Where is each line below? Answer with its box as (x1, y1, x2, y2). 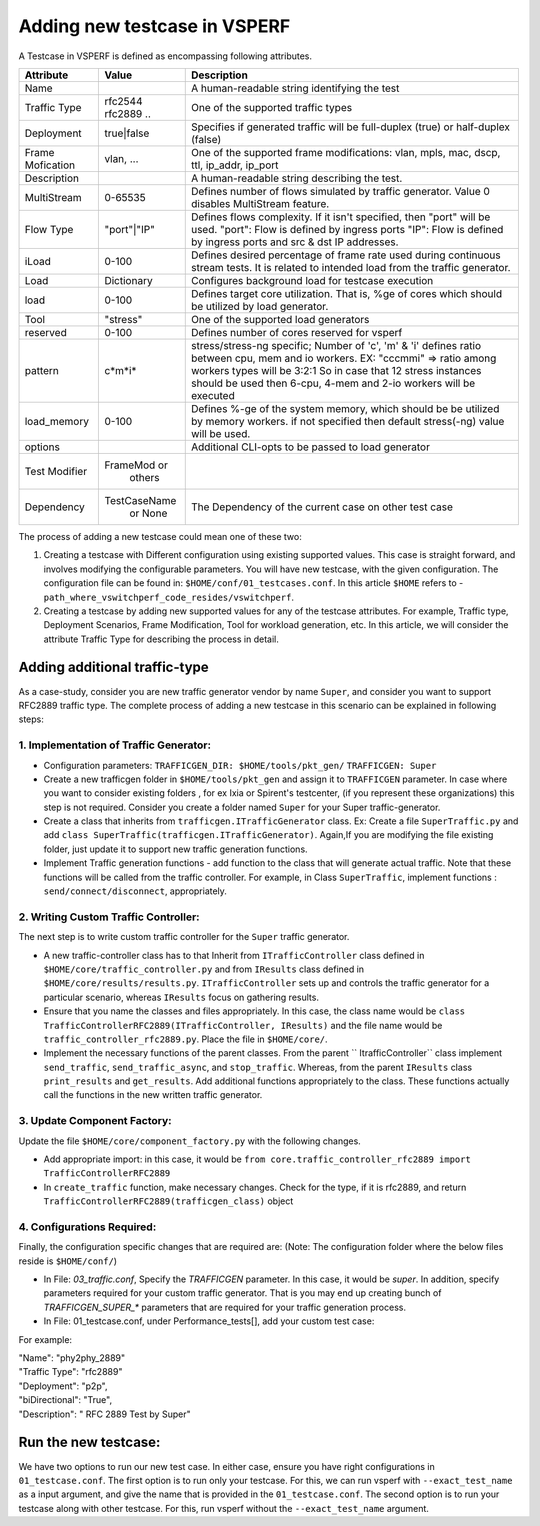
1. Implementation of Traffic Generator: (18, 738, 212, 752)
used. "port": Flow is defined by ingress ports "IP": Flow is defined (190, 222, 504, 236)
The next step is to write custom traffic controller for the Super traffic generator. (18, 931, 350, 943)
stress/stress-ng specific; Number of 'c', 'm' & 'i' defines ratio (190, 338, 482, 352)
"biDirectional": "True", (18, 1394, 113, 1406)
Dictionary (104, 273, 154, 287)
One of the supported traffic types (190, 100, 353, 114)
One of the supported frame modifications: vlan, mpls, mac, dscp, (190, 145, 501, 159)
